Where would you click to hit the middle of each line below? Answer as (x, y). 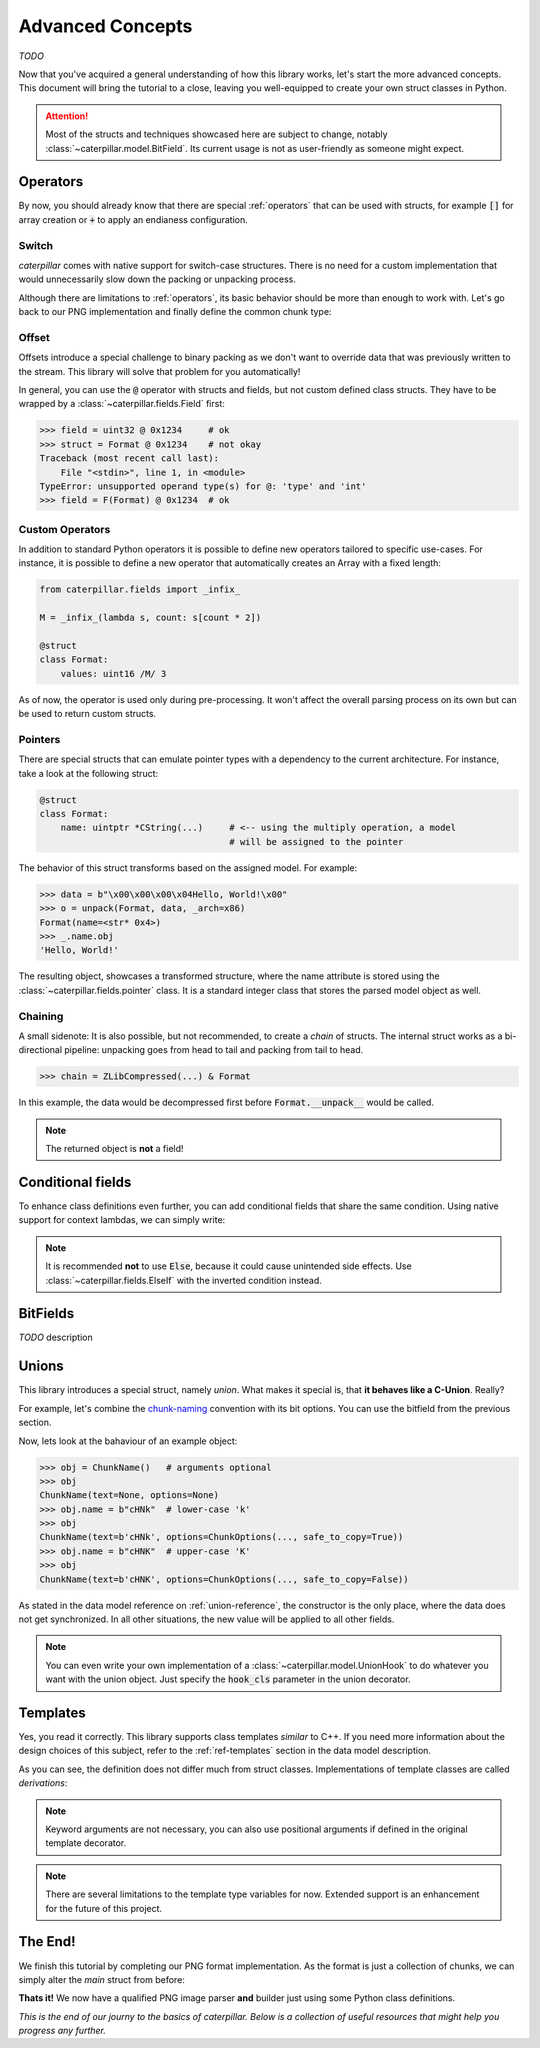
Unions (41, 1366)
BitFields (46, 1313)
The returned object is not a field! (114, 1149)
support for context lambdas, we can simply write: (122, 1220)
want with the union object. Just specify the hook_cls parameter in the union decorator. (228, 1679)
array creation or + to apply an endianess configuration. (133, 219)
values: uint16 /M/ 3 (113, 673)
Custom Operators (64, 529)
